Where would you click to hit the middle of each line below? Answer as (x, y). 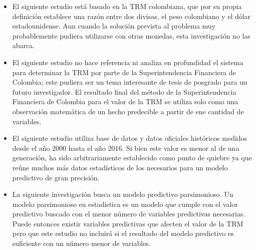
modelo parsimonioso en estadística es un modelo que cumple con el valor (125, 204)
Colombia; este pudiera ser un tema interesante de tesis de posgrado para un (130, 82)
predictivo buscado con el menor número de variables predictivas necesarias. (129, 214)
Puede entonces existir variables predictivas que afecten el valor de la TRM (128, 223)
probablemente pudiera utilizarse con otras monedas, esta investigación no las (131, 35)
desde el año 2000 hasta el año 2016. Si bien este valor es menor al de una (126, 148)
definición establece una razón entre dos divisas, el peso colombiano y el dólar (132, 16)
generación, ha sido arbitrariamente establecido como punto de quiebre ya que (132, 158)
